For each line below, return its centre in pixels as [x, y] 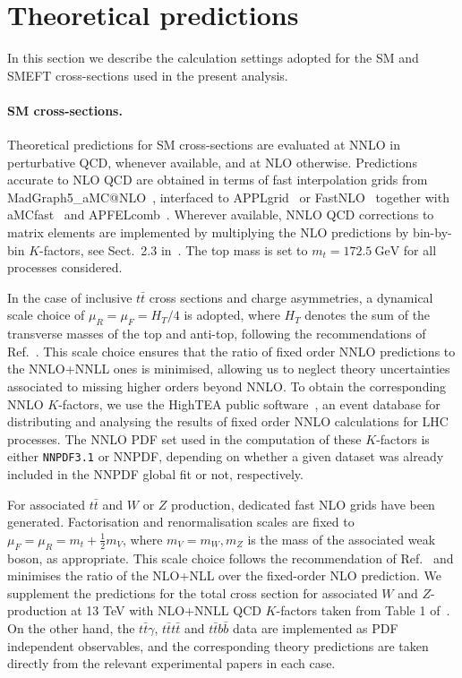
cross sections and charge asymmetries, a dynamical [291, 297]
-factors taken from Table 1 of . [363, 610]
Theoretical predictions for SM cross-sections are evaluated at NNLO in [204, 145]
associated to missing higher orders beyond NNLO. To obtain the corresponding [227, 386]
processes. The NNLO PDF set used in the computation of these [184, 438]
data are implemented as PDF [315, 628]
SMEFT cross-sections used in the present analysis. [148, 75]
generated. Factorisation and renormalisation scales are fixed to [181, 522]
